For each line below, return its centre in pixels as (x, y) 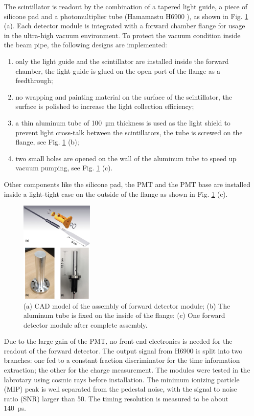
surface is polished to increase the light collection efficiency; (105, 106)
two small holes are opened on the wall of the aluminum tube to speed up (126, 158)
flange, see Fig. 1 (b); (47, 142)
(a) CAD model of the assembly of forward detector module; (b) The (127, 305)
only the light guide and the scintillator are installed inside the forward (122, 61)
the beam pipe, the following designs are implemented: (86, 45)
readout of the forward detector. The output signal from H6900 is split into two (123, 350)
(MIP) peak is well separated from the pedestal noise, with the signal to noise (121, 389)
